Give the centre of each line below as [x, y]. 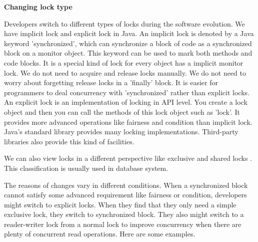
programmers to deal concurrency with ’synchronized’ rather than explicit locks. [127, 92]
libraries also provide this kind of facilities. [69, 141]
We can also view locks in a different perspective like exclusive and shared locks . [128, 158]
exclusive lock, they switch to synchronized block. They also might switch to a [124, 214]
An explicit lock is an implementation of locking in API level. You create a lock [126, 102]
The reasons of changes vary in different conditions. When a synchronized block [126, 185]
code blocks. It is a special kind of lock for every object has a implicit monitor [124, 62]
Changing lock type [38, 7]
